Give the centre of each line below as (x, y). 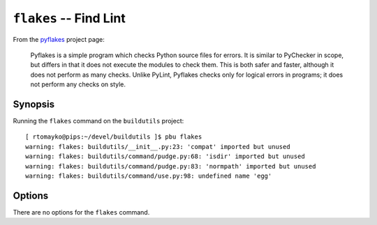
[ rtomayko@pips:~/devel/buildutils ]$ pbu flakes (114, 137)
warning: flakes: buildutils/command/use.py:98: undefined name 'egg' (149, 176)
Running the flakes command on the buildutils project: (98, 121)
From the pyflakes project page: (59, 39)
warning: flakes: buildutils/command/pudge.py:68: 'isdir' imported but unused (165, 156)
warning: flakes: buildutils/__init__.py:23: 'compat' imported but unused (158, 147)
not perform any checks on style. (78, 84)
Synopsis (34, 104)
